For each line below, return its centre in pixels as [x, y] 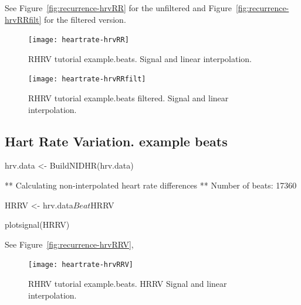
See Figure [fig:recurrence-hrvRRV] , [69, 244]
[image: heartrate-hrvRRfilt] [87, 79]
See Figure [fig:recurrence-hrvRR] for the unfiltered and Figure [118, 8]
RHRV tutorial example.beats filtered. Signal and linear [128, 98]
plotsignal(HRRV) [37, 225]
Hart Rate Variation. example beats [116, 141]
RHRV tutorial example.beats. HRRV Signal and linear [128, 284]
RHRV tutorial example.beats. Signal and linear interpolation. [140, 58]
